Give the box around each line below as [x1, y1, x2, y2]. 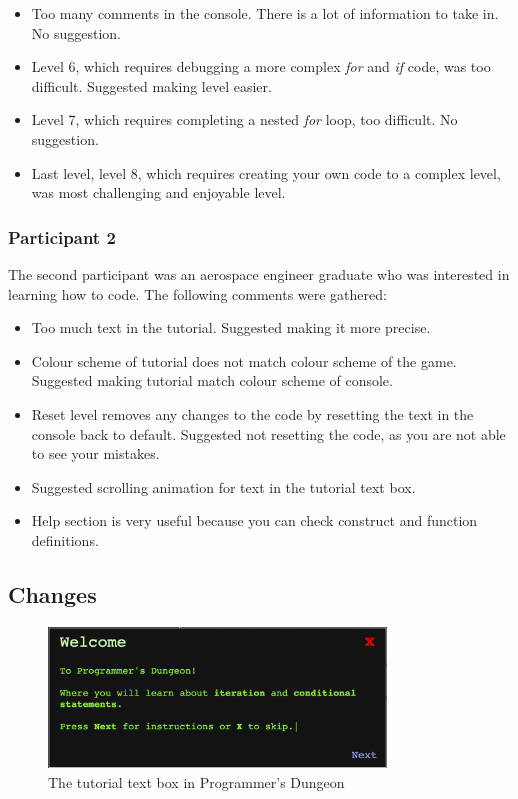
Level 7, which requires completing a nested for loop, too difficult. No [31, 109, 458, 130]
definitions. [31, 529, 99, 550]
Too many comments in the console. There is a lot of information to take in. [31, 3, 499, 23]
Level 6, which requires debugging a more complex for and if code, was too [31, 56, 491, 77]
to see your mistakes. [31, 443, 160, 464]
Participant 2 [8, 224, 116, 249]
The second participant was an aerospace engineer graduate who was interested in [8, 263, 510, 284]
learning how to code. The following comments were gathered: [8, 283, 387, 304]
